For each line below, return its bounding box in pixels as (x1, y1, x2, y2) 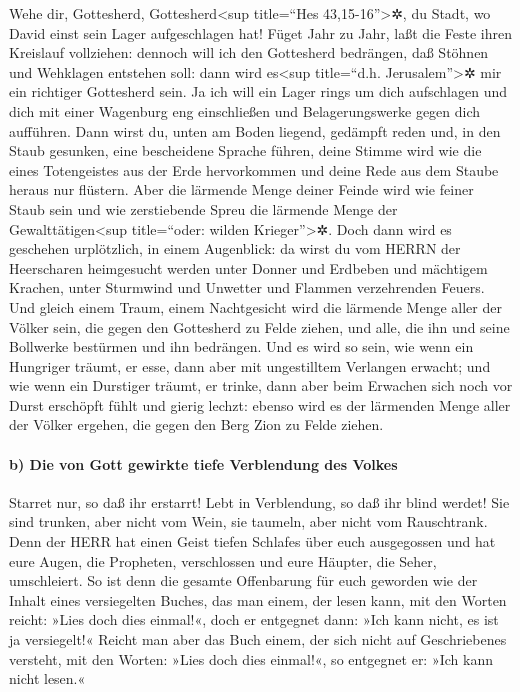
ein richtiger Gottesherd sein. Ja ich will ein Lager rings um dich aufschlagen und (9, 81, 507, 102)
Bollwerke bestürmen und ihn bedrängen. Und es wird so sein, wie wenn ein (9, 336, 474, 357)
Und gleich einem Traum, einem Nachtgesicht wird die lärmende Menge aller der (9, 296, 502, 317)
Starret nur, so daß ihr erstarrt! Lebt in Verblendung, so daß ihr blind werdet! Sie (9, 491, 510, 512)
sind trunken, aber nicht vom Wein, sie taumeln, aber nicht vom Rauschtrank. (9, 511, 488, 532)
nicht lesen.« (9, 668, 86, 689)
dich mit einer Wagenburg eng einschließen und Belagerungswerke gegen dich (9, 100, 481, 121)
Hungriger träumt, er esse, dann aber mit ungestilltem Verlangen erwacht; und (9, 355, 491, 376)
